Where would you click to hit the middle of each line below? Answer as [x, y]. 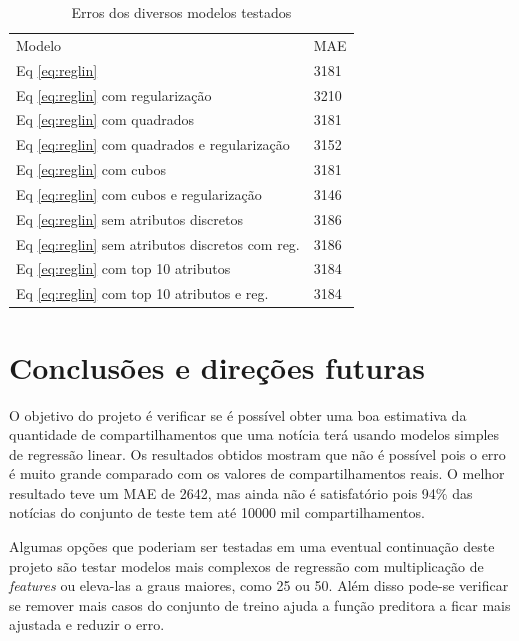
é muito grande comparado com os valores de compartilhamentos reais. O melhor [257, 473]
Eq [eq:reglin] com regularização [114, 94]
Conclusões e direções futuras [217, 366]
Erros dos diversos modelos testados [181, 12]
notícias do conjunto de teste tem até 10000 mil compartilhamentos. [217, 512]
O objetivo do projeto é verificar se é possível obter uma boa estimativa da [238, 414]
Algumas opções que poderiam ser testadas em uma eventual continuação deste [252, 546]
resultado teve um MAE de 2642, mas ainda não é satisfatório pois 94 [222, 492]
